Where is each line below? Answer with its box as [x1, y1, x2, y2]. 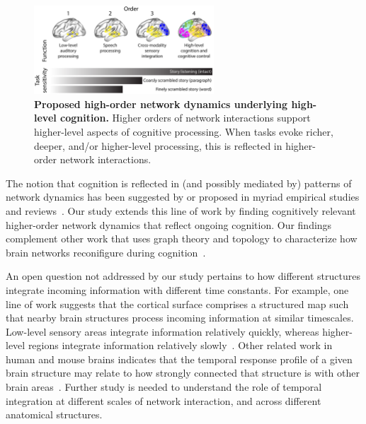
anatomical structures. [6, 407, 103, 422]
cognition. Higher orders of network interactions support [60, 110, 311, 125]
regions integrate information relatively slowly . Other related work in [28, 338, 333, 353]
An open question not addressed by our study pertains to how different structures [6, 269, 360, 283]
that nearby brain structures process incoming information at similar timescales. [6, 310, 354, 325]
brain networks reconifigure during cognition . [6, 245, 206, 259]
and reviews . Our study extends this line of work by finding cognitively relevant [6, 203, 356, 218]
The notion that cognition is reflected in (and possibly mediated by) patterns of [6, 175, 352, 190]
